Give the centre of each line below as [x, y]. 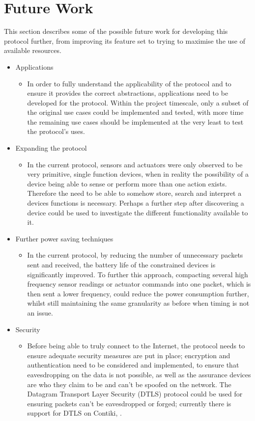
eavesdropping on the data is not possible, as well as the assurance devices [139, 374]
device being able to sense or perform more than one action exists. [127, 183]
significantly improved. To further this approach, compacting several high [138, 274]
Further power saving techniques [64, 238]
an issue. [40, 312]
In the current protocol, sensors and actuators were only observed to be [135, 164]
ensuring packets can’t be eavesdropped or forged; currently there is [129, 403]
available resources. [33, 50]
